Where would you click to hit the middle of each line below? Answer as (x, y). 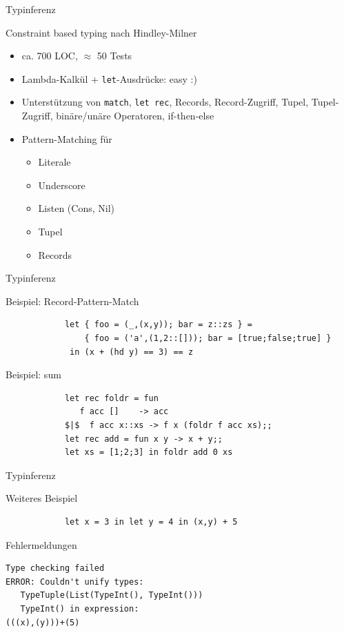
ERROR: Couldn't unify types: (75, 582)
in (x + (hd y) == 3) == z (132, 352)
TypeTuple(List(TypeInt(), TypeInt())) (112, 595)
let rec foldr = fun (111, 398)
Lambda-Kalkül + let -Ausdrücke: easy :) (109, 78)
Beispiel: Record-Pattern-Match (72, 301)
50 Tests (114, 56)
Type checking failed (55, 568)
